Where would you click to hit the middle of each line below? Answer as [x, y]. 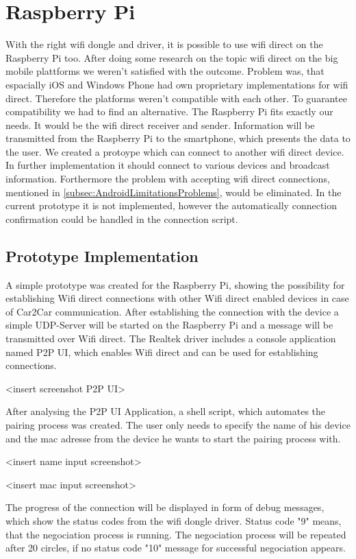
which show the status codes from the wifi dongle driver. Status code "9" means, [174, 520]
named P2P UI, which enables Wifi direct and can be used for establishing [162, 352]
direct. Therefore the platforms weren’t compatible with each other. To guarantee [176, 98]
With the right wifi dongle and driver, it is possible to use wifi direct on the [164, 44]
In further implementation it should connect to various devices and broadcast [168, 165]
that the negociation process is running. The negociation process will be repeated [176, 534]
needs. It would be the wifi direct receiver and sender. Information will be [160, 124]
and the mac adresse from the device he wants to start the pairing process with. [173, 438]
